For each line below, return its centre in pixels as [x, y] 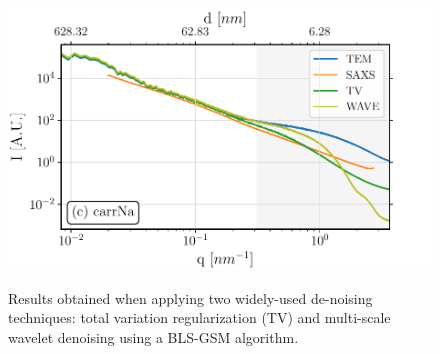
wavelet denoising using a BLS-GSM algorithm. [153, 336]
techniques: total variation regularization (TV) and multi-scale [199, 317]
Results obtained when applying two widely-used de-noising [190, 297]
